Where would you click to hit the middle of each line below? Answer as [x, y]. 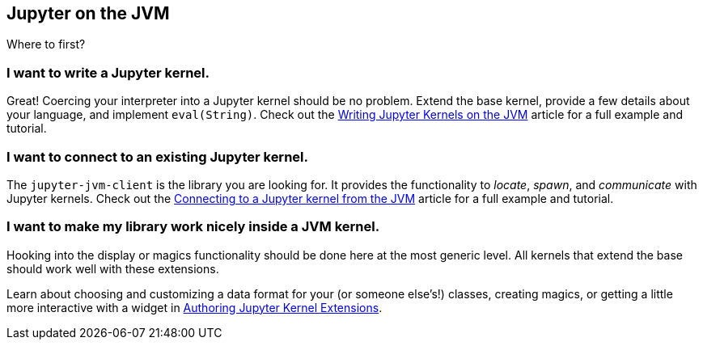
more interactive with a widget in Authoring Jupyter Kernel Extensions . [195, 307]
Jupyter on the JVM [88, 13]
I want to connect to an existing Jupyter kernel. [157, 156]
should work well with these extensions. [113, 268]
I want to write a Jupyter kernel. [108, 72]
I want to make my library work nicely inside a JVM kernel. [193, 227]
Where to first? [46, 44]
